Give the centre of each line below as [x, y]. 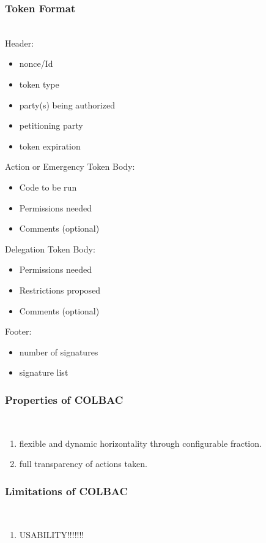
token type [39, 84]
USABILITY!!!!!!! [52, 534]
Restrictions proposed [60, 290]
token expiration [50, 146]
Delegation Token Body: [50, 249]
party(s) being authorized [67, 104]
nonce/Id [36, 63]
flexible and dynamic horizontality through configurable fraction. [140, 443]
